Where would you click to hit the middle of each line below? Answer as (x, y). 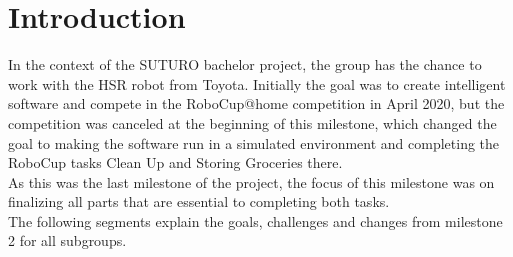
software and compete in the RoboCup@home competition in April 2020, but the (256, 103)
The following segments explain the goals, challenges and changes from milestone (255, 220)
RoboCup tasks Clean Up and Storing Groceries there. (175, 162)
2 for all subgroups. (67, 240)
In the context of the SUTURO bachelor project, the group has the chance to (245, 64)
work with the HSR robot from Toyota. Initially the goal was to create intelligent (257, 83)
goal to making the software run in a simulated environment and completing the (254, 142)
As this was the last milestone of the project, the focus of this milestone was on (251, 181)
